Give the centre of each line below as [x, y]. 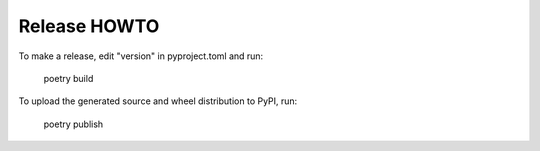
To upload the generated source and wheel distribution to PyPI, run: [158, 101]
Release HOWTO [89, 26]
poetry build [68, 78]
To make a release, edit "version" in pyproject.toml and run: [141, 56]
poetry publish [73, 124]
